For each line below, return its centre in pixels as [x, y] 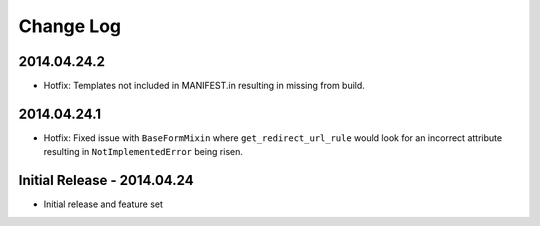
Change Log [70, 26]
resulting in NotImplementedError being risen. [143, 152]
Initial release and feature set [103, 204]
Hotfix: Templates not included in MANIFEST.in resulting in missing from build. [204, 86]
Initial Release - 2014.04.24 [106, 180]
